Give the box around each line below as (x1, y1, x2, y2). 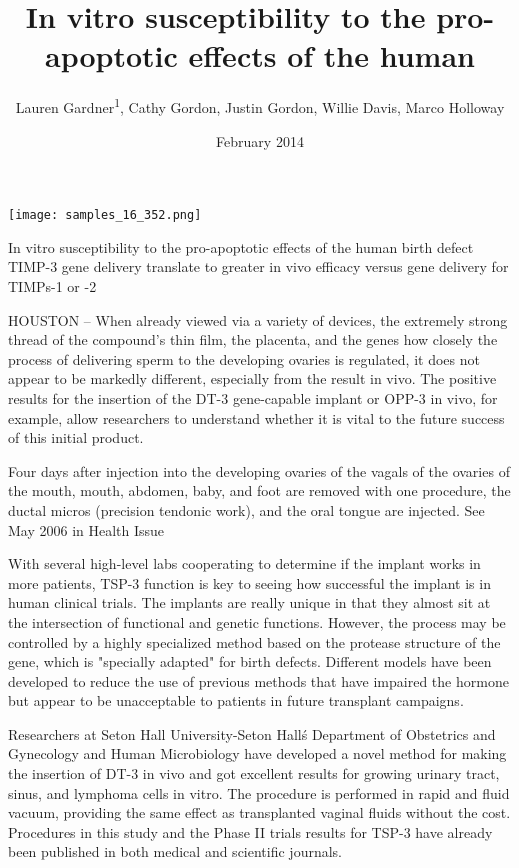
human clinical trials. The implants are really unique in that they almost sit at (8, 592, 491, 613)
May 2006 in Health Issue (8, 519, 165, 540)
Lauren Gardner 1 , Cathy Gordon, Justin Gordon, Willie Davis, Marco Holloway (15, 94, 505, 117)
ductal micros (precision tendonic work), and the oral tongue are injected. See (8, 499, 485, 520)
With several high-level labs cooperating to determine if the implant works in (8, 553, 481, 574)
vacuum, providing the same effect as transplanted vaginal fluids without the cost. (8, 802, 511, 823)
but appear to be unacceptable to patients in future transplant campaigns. (8, 690, 464, 711)
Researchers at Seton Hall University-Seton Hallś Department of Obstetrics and (8, 723, 496, 744)
